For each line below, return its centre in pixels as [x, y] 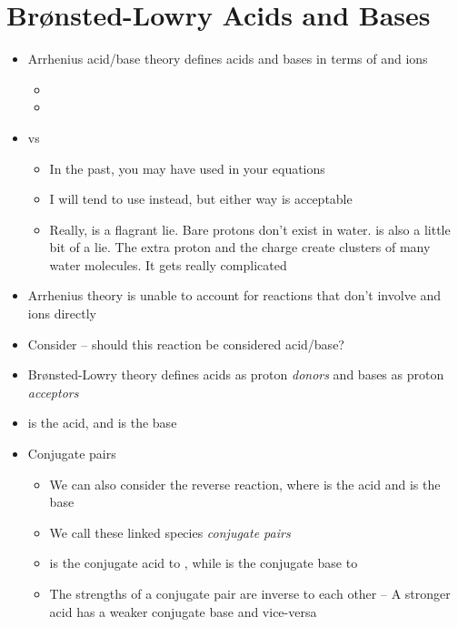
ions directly [62, 313]
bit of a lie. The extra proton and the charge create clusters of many [240, 247]
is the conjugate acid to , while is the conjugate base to [204, 563]
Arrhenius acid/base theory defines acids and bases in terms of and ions [228, 59]
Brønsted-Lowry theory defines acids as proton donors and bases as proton [236, 374]
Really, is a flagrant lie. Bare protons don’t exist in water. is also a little [250, 229]
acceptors [53, 392]
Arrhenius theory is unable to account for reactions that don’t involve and [234, 295]
